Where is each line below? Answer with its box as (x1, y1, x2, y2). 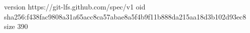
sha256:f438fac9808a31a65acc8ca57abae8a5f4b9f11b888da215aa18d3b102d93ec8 (4, 11, 246, 21)
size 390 (4, 21, 28, 31)
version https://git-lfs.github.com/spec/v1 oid (4, 1, 146, 11)
